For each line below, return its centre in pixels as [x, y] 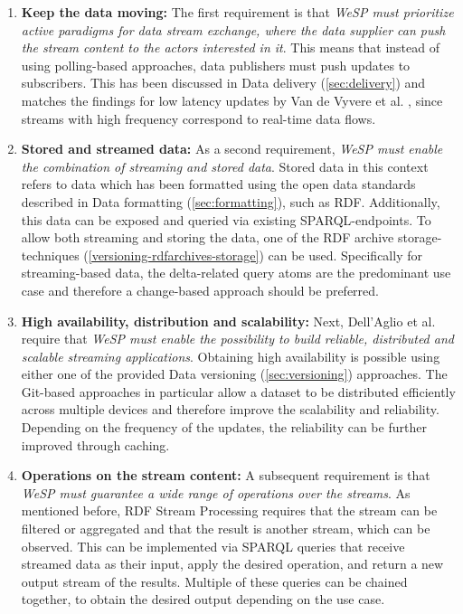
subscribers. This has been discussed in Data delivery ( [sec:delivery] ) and [223, 83]
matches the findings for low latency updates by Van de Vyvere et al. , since [232, 100]
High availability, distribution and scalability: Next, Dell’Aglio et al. [228, 321]
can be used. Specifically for [345, 255]
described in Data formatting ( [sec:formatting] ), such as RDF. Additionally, [231, 201]
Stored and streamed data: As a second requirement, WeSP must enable [232, 149]
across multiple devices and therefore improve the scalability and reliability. [230, 409]
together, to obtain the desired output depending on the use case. [203, 599]
